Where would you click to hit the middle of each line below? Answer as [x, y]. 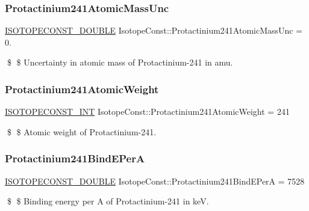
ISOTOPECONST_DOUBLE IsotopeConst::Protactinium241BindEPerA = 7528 [155, 181]
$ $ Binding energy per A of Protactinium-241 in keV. [108, 201]
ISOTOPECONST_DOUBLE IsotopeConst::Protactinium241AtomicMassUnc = [154, 30]
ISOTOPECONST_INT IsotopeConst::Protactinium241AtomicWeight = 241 [147, 112]
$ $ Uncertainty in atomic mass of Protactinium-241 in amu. [120, 62]
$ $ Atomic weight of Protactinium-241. [82, 131]
